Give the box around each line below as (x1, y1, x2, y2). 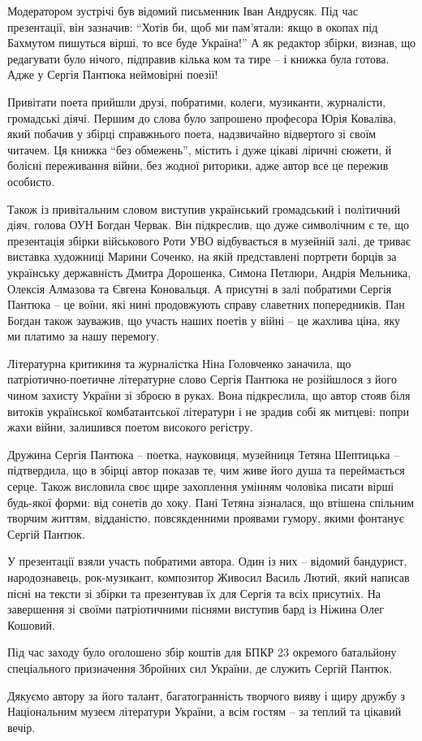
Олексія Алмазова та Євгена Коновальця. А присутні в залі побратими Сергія (7, 279, 392, 297)
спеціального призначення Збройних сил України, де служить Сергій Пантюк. (7, 659, 393, 676)
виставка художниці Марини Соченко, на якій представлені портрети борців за (7, 248, 397, 265)
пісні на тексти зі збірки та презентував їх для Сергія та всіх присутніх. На (7, 584, 381, 601)
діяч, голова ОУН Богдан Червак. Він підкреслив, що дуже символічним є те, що (7, 216, 409, 233)
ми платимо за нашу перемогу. (7, 327, 160, 344)
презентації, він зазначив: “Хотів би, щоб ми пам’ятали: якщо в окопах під (7, 18, 378, 35)
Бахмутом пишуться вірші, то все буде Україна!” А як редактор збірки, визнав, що (7, 34, 416, 51)
